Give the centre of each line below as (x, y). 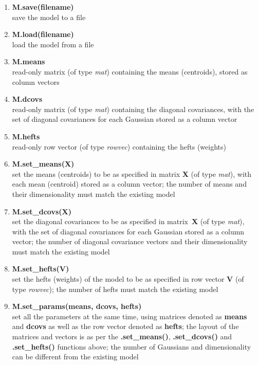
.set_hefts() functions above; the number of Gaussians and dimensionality (132, 346)
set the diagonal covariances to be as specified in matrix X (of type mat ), (128, 221)
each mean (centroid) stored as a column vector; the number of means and (129, 184)
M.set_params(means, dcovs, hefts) (77, 306)
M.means (29, 61)
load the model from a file (53, 44)
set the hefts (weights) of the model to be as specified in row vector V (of (128, 279)
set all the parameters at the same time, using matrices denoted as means (130, 316)
